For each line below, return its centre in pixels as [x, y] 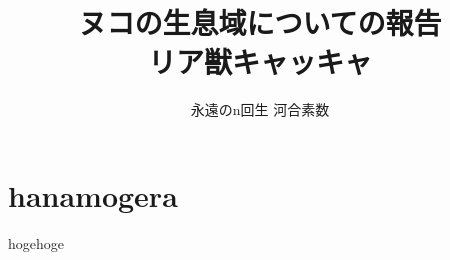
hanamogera [93, 194]
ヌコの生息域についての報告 [260, 22]
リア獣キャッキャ [259, 61]
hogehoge [36, 242]
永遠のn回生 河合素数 [260, 109]
